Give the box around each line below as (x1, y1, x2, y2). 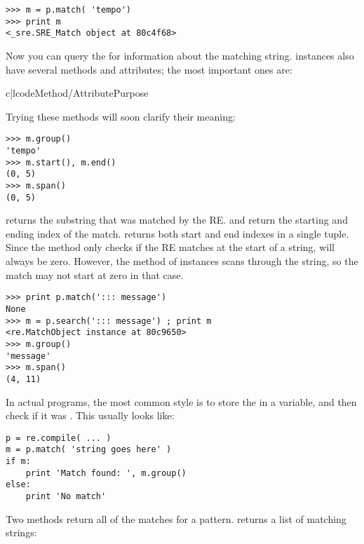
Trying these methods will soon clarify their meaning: (6, 109, 236, 123)
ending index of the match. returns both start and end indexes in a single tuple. (6, 226, 349, 240)
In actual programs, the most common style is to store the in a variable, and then (6, 394, 357, 409)
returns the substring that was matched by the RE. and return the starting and (6, 212, 348, 227)
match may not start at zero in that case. (6, 267, 184, 282)
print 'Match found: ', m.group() (25, 468, 187, 478)
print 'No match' (25, 491, 107, 501)
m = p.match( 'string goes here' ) (6, 444, 172, 455)
